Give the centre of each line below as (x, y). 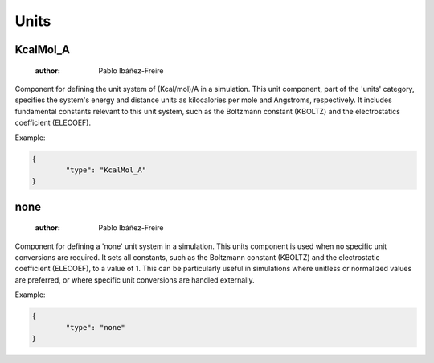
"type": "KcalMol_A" (106, 170)
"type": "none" (96, 327)
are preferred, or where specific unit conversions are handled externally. (135, 280)
